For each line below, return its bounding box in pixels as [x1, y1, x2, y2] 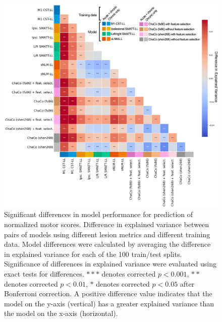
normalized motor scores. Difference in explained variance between [4, 219, 209, 230]
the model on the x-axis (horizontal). [4, 308, 118, 318]
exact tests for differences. [4, 269, 84, 279]
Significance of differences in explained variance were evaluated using [4, 258, 217, 269]
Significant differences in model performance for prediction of [4, 209, 193, 220]
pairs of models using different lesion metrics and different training [4, 229, 210, 239]
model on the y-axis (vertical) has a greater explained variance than [4, 298, 214, 308]
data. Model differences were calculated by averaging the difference [4, 239, 211, 249]
